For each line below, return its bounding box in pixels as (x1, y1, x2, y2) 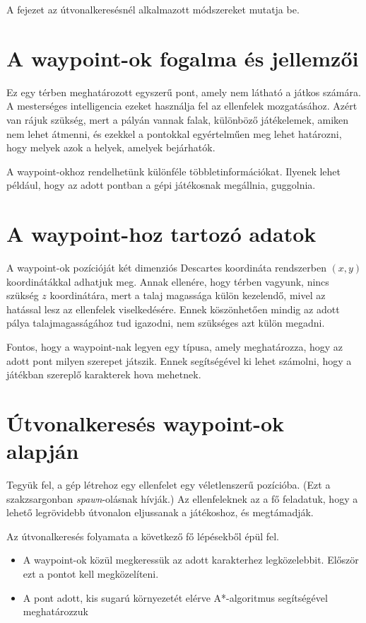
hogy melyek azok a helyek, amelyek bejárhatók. (6, 140, 216, 155)
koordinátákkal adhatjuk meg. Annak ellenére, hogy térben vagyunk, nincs (6, 274, 329, 289)
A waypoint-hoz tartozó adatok (6, 219, 317, 248)
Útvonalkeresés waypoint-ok (6, 408, 285, 437)
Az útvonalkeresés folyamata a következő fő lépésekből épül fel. (6, 528, 280, 543)
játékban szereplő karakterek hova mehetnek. (6, 367, 201, 382)
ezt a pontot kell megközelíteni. (23, 566, 159, 581)
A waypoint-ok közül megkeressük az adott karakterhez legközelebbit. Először (23, 552, 359, 567)
